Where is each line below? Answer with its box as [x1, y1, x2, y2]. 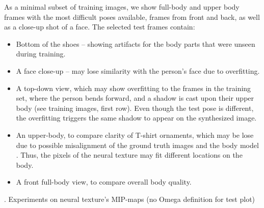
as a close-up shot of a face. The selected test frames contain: [4, 21, 195, 32]
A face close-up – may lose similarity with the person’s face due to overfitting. [16, 65, 260, 76]
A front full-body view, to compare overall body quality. [16, 176, 192, 187]
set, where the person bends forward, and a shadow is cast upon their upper [16, 93, 254, 103]
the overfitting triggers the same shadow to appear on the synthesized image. [16, 112, 257, 123]
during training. [16, 48, 66, 59]
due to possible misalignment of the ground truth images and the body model [16, 139, 259, 150]
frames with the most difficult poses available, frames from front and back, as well [4, 11, 260, 22]
